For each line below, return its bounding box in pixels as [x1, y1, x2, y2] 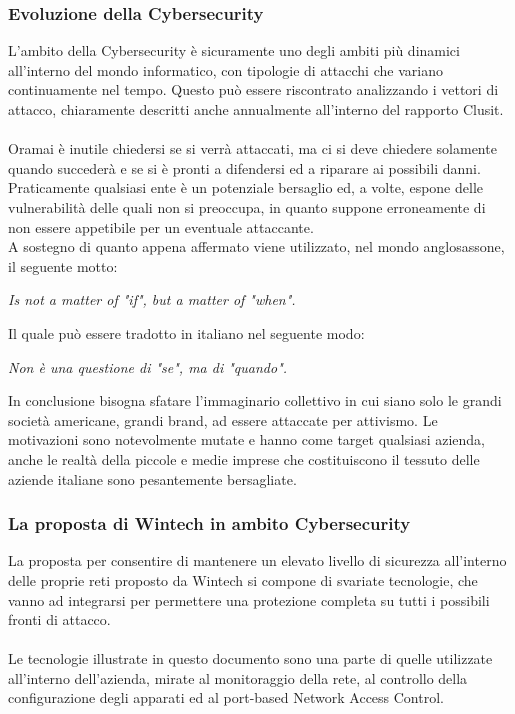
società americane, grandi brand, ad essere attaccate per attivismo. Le [8, 409, 438, 430]
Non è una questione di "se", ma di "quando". [8, 356, 288, 377]
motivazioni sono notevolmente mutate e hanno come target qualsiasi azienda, [8, 429, 486, 450]
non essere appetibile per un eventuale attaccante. [8, 216, 314, 237]
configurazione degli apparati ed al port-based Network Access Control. [8, 687, 444, 708]
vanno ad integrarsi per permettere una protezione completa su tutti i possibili [8, 589, 490, 610]
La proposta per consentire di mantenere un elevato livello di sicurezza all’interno [8, 550, 507, 571]
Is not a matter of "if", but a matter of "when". [8, 289, 296, 310]
